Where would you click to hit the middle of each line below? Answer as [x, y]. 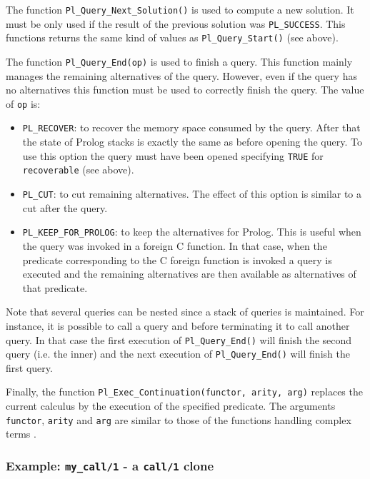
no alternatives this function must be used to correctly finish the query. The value [185, 90]
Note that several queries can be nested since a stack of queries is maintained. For [185, 312]
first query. [29, 367]
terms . [21, 434]
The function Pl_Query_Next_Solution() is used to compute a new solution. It [180, 9]
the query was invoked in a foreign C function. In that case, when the [175, 245]
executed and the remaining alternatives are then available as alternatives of [189, 274]
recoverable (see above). [78, 170]
